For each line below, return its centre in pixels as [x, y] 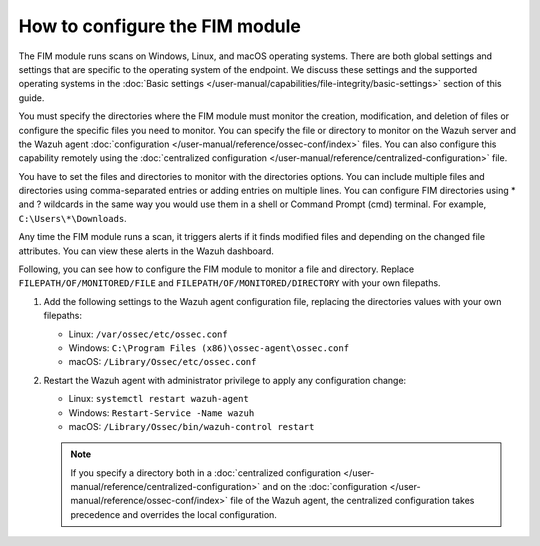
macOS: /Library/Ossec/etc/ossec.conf [162, 362]
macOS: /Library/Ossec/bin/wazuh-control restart [191, 426]
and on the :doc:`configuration [324, 487]
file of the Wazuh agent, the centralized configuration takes [352, 501]
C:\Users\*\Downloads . [72, 218]
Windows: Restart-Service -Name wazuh [161, 412]
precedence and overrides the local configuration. [173, 514]
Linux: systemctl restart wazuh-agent [158, 399]
